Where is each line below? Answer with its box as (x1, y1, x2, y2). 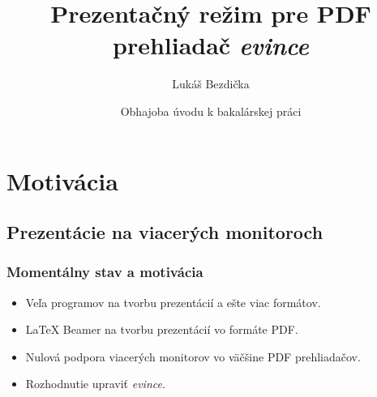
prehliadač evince (112, 28, 309, 62)
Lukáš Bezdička (172, 75, 250, 92)
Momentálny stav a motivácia (6, 262, 203, 282)
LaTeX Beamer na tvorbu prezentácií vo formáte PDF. (25, 321, 298, 338)
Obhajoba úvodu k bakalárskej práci (120, 102, 302, 119)
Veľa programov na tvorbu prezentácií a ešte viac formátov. (25, 293, 321, 310)
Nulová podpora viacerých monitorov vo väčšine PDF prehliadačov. (25, 348, 361, 365)
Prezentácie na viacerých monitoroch (6, 220, 323, 245)
